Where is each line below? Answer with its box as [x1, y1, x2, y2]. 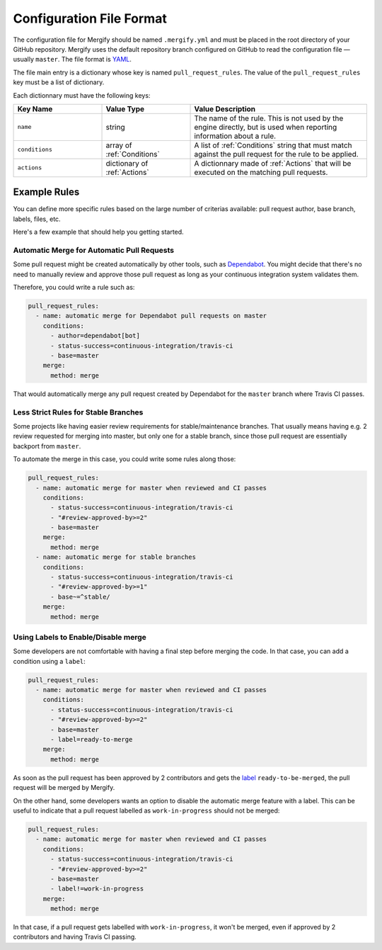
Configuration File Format [13, 11, 168, 26]
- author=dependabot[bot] [50, 332, 141, 340]
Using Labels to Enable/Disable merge [13, 632, 146, 642]
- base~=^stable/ [50, 592, 111, 601]
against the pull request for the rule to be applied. [194, 149, 359, 159]
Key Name [17, 103, 53, 113]
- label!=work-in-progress [50, 885, 144, 893]
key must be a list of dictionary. [13, 78, 105, 86]
